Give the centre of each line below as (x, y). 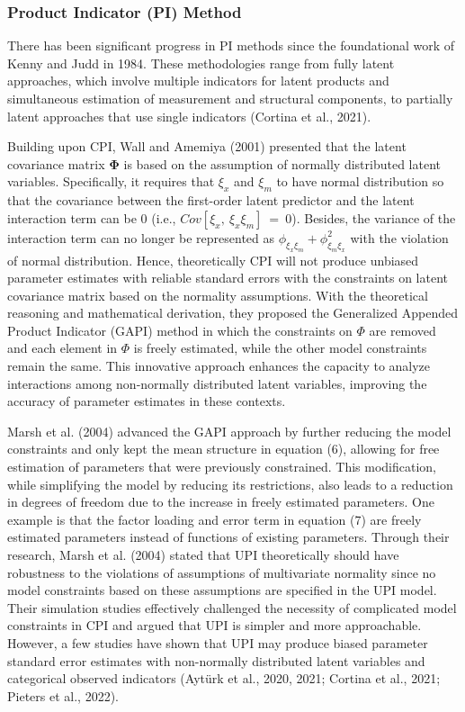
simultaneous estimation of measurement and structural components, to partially (230, 98)
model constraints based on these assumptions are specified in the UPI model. (222, 590)
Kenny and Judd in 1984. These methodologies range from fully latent (201, 63)
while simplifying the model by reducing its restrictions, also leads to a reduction (230, 484)
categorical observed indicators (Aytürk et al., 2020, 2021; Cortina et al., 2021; (224, 678)
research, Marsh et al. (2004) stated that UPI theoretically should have (203, 555)
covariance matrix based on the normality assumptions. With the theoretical (218, 295)
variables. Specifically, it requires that (111, 181)
